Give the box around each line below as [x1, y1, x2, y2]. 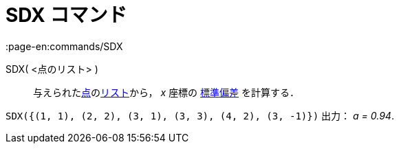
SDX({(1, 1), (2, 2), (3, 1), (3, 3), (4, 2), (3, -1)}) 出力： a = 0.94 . [6, 109, 394, 122]
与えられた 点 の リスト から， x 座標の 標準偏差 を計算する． [33, 86, 299, 98]
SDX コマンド [6, 3, 127, 27]
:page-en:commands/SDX [6, 40, 123, 52]
